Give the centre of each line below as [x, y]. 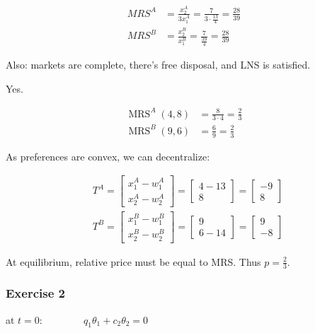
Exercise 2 [35, 293]
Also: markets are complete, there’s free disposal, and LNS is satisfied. [158, 64]
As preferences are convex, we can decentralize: [108, 156]
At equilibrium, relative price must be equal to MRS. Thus [133, 261]
